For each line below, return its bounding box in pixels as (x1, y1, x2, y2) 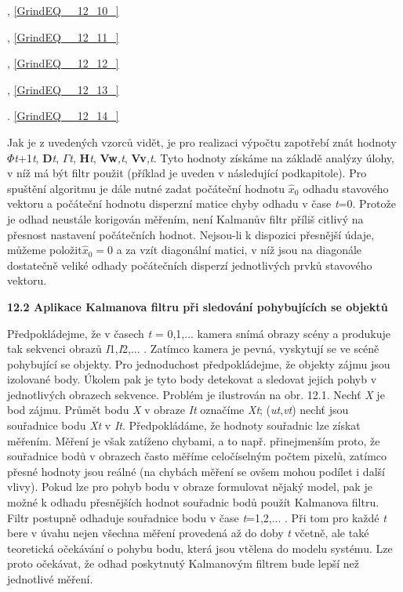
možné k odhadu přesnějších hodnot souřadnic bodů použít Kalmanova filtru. (7, 494, 379, 510)
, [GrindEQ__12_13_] (7, 81, 119, 97)
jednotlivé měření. (7, 571, 93, 587)
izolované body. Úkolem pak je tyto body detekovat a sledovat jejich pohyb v (7, 371, 377, 387)
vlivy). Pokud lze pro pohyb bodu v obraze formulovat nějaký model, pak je (7, 478, 372, 495)
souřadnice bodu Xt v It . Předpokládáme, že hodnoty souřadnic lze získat (7, 417, 361, 434)
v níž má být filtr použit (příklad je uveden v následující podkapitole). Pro (7, 165, 367, 181)
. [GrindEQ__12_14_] (7, 107, 119, 124)
